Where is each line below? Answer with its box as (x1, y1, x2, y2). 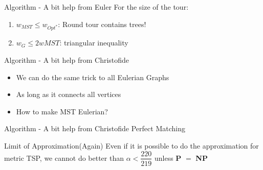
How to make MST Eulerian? (16, 106, 108, 116)
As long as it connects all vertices (16, 89, 121, 100)
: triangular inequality (59, 37, 128, 48)
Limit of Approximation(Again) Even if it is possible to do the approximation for (4, 140, 259, 151)
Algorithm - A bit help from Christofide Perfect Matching (4, 123, 185, 134)
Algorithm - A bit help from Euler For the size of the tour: (4, 2, 189, 12)
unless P (154, 152, 182, 163)
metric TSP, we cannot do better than (4, 152, 124, 163)
